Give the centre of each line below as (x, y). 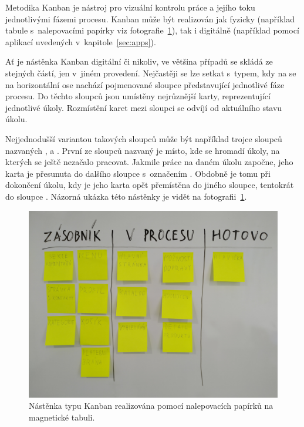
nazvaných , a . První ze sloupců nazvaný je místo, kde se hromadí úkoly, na (143, 150)
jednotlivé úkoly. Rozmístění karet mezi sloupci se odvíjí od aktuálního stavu (144, 107)
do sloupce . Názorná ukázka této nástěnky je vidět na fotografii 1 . (126, 196)
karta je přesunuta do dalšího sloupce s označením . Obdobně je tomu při (138, 173)
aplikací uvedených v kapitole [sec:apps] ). (81, 41)
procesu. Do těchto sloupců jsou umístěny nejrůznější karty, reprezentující (138, 96)
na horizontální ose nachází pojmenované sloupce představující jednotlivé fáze (145, 84)
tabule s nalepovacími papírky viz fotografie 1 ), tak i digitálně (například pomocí (152, 30)
